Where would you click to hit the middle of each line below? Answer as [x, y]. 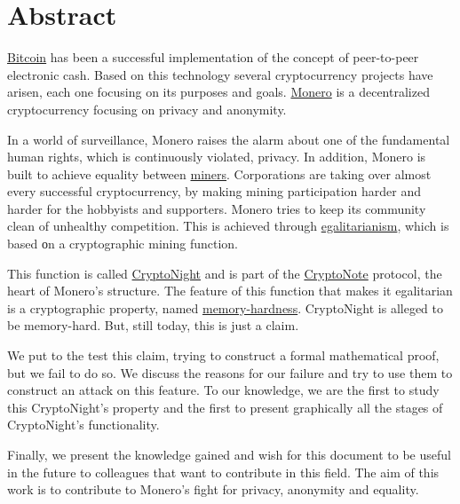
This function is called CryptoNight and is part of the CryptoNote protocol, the [225, 273]
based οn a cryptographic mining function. [123, 244]
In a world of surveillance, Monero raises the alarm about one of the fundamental [229, 139]
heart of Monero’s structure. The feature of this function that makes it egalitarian [230, 291]
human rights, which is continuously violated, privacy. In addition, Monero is [217, 157]
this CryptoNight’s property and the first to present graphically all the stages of [225, 407]
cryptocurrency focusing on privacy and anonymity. [147, 109]
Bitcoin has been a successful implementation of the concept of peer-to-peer [213, 57]
